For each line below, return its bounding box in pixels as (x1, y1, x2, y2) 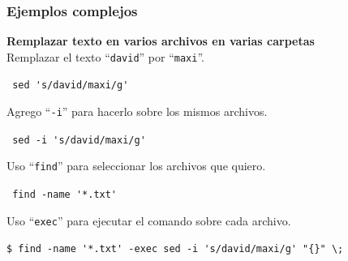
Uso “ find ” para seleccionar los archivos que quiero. (6, 157, 266, 174)
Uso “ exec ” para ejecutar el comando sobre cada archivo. (6, 212, 291, 229)
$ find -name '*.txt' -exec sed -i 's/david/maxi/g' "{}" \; (6, 243, 344, 255)
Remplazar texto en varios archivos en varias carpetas (6, 32, 315, 49)
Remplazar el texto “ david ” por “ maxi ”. (6, 48, 204, 65)
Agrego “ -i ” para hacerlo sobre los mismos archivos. (6, 103, 268, 120)
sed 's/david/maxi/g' (12, 79, 129, 92)
